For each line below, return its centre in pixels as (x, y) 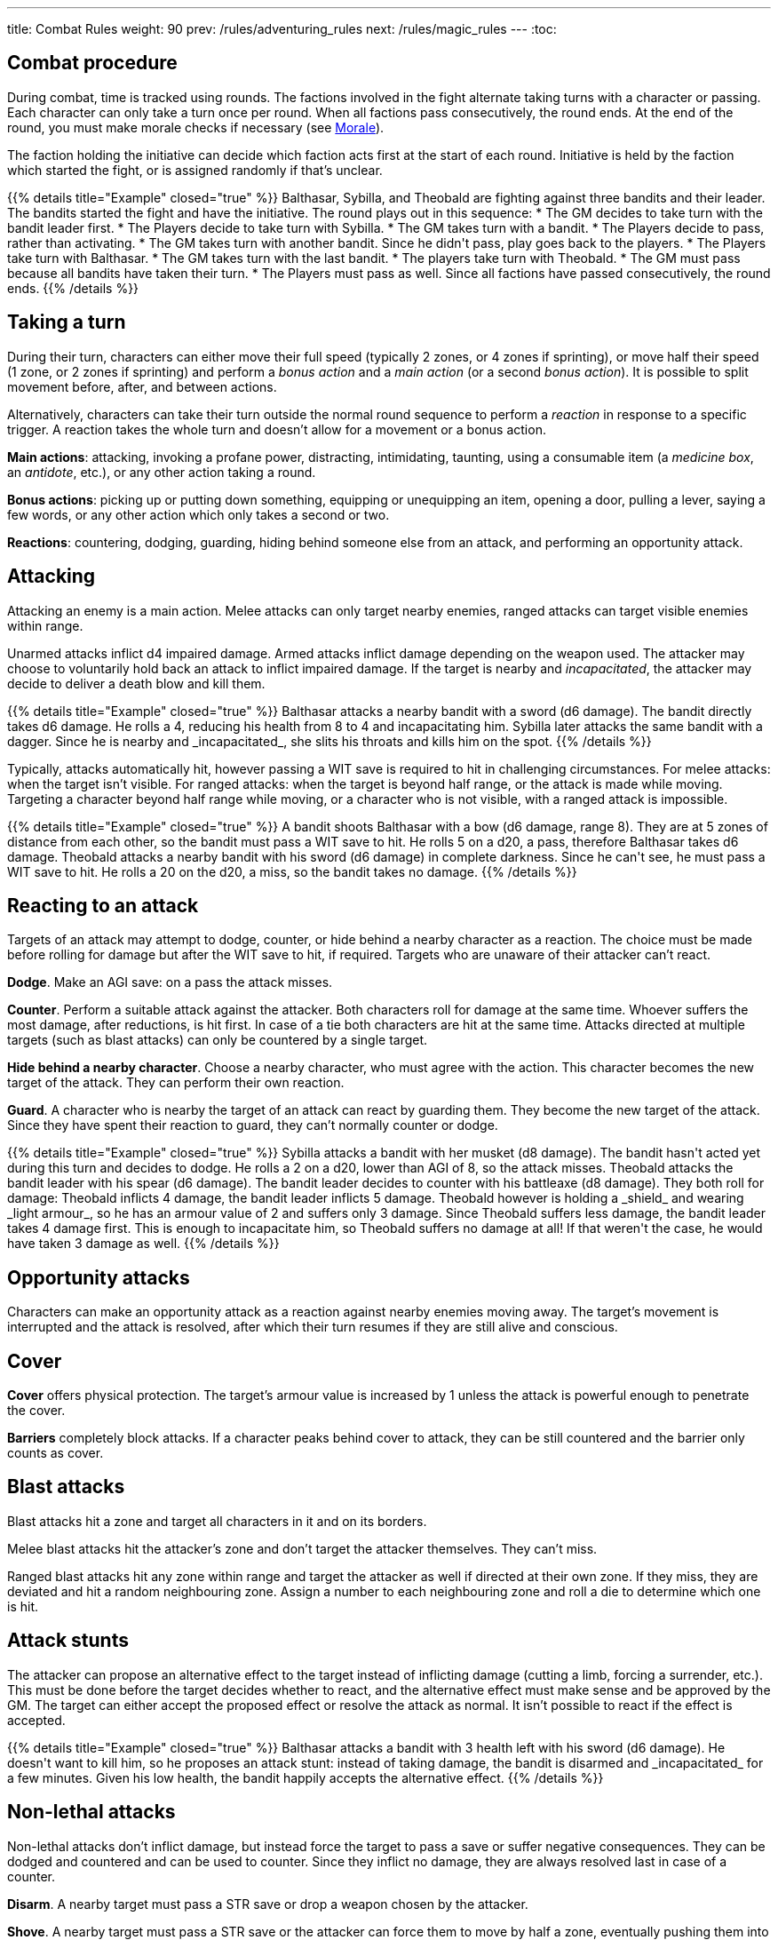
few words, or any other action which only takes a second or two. (198, 514)
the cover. (36, 1411)
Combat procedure (92, 63)
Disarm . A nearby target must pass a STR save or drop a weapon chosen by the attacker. (268, 1904)
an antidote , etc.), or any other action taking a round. (162, 472)
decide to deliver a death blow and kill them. (136, 683)
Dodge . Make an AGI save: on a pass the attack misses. (170, 982)
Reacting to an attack (103, 905)
